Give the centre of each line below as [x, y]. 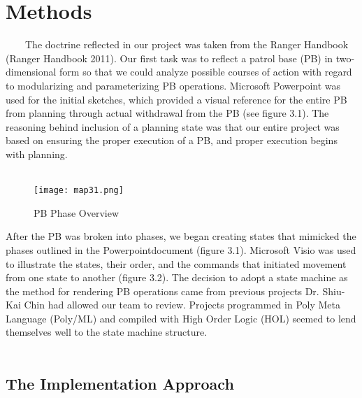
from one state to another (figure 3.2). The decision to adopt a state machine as [177, 277]
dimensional [31, 72]
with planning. [37, 154]
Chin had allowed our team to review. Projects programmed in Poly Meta [182, 305]
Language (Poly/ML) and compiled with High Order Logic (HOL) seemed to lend [181, 318]
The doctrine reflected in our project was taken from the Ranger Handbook [187, 44]
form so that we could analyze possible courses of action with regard [206, 72]
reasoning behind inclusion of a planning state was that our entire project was [173, 126]
